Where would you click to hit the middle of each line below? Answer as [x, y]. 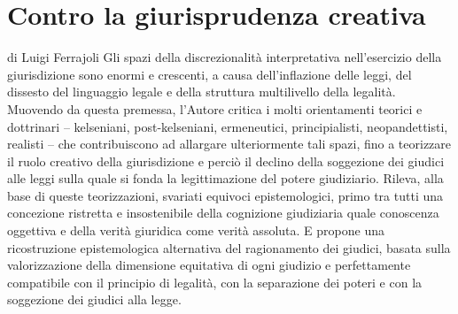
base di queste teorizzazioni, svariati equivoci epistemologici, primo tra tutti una [225, 195]
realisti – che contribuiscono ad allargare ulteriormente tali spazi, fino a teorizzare [229, 144]
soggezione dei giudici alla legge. [94, 299]
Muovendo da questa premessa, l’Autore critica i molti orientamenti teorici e [215, 108]
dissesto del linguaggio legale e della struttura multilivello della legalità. [202, 92]
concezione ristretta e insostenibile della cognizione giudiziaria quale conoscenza [223, 213]
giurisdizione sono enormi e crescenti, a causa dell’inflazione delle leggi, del [210, 74]
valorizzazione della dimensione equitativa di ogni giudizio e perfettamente [209, 265]
